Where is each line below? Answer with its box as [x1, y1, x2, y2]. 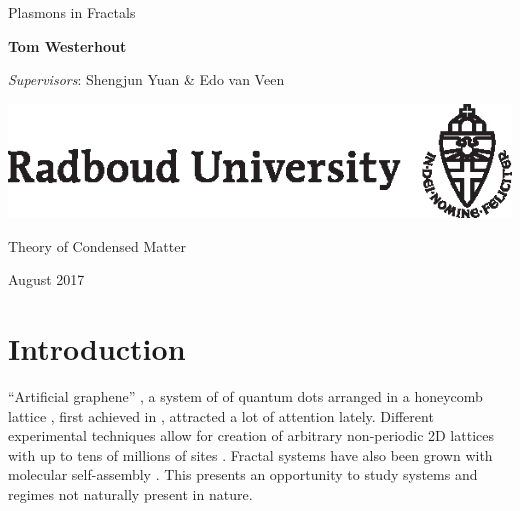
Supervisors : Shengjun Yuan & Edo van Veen [8, 69, 285, 90]
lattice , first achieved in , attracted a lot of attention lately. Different [8, 405, 434, 426]
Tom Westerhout [8, 35, 127, 56]
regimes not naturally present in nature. [8, 483, 253, 504]
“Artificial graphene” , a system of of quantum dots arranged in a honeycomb [8, 385, 483, 406]
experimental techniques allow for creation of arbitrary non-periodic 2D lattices [8, 425, 494, 446]
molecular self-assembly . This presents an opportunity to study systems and [8, 464, 478, 485]
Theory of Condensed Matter [8, 235, 186, 256]
